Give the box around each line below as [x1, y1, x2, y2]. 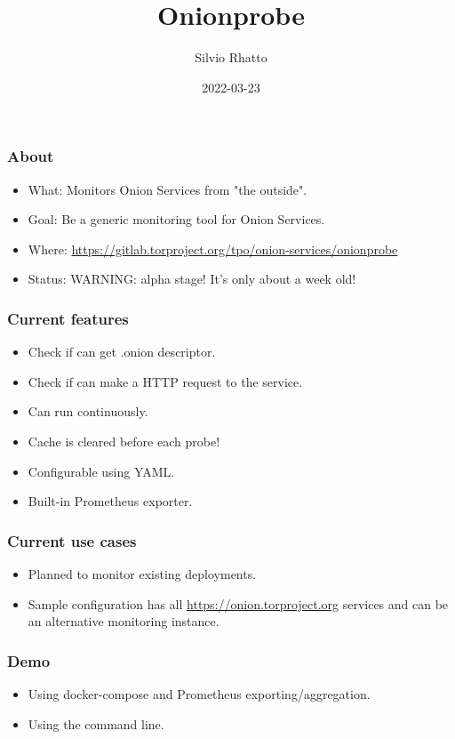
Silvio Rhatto [195, 48, 267, 67]
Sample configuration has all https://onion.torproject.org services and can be [28, 594, 449, 613]
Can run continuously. [28, 402, 148, 421]
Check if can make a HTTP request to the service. [28, 372, 303, 390]
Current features [7, 307, 129, 329]
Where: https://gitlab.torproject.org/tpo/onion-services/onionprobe [28, 239, 398, 258]
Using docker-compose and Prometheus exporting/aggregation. [28, 684, 371, 703]
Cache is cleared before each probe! [28, 431, 220, 450]
